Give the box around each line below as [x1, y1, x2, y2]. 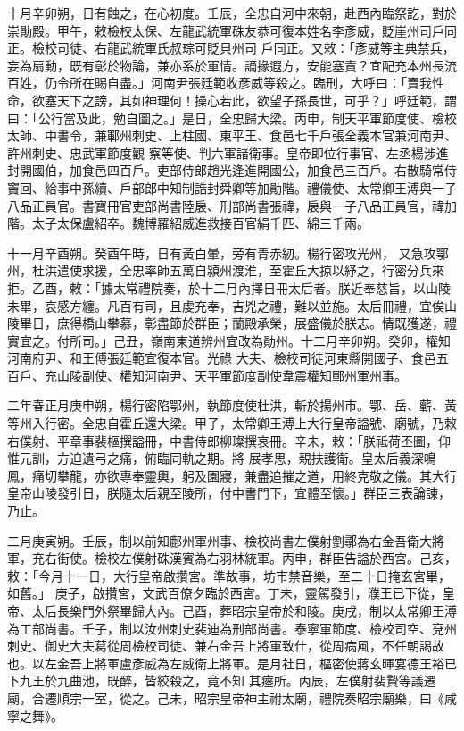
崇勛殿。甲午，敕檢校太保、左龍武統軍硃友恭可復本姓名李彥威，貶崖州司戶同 [7, 21, 457, 39]
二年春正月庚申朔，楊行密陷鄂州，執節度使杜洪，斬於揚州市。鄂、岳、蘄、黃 [7, 396, 457, 415]
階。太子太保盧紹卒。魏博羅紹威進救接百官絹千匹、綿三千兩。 [7, 214, 369, 232]
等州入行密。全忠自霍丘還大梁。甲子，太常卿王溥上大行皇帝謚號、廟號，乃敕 [7, 414, 457, 433]
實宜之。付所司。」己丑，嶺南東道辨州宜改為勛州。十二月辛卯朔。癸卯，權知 [7, 331, 451, 349]
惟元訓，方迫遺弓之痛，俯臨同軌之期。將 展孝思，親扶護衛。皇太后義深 [7, 449, 424, 467]
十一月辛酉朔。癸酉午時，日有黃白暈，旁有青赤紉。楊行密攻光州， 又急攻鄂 [7, 243, 449, 262]
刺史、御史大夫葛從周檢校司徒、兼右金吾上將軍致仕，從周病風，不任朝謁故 [7, 636, 444, 655]
